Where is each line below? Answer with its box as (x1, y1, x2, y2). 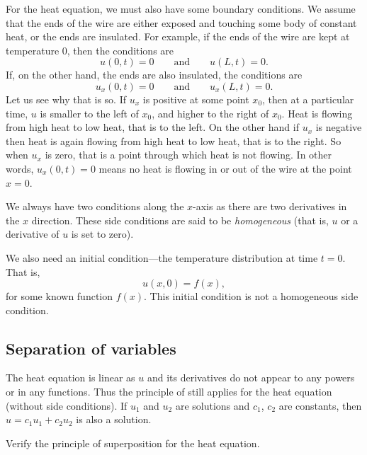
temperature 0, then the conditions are (6, 42, 174, 57)
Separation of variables (6, 337, 176, 359)
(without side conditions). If (6, 398, 128, 413)
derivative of (6, 226, 60, 241)
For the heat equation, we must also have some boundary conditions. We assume (6, 1, 356, 16)
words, (6, 161, 34, 175)
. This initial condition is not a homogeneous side (144, 289, 358, 304)
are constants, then (278, 398, 362, 413)
